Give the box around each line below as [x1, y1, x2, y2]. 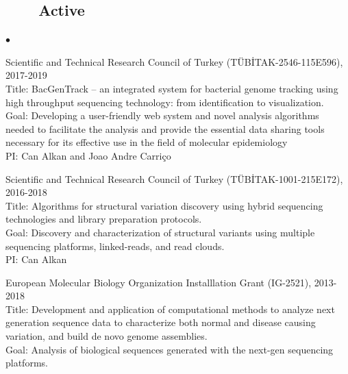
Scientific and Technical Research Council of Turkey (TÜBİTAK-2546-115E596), [5, 54, 343, 68]
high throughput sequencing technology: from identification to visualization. [5, 95, 324, 109]
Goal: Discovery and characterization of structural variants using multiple [5, 225, 315, 239]
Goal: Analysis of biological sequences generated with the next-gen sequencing [5, 342, 334, 356]
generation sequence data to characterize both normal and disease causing [5, 315, 316, 329]
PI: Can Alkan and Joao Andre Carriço [5, 148, 171, 162]
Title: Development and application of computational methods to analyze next [5, 301, 335, 316]
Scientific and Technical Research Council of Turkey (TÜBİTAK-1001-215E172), [5, 171, 343, 186]
